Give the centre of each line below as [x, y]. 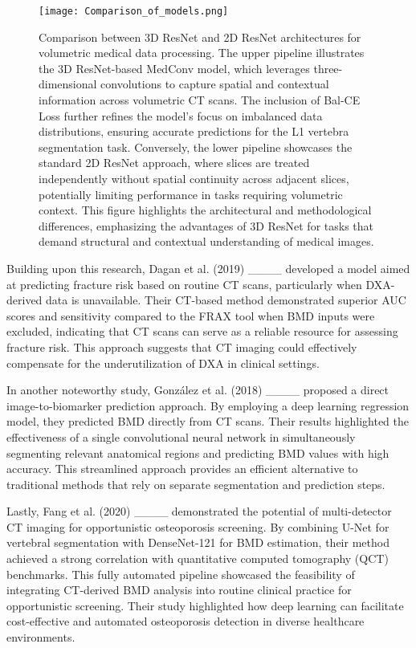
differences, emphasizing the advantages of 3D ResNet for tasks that [206, 225]
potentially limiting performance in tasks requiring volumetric [191, 194]
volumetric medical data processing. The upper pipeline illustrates [202, 53]
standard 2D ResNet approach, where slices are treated [174, 163]
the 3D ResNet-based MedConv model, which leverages [174, 68]
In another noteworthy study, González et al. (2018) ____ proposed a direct [198, 390]
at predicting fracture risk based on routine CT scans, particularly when [184, 284]
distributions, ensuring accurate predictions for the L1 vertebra [194, 131]
